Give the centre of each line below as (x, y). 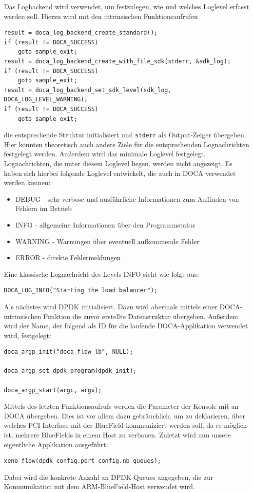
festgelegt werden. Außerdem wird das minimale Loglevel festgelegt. (105, 154)
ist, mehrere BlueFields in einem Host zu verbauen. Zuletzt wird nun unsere (117, 435)
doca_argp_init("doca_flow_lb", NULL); (68, 352)
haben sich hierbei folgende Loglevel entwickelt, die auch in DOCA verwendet (120, 173)
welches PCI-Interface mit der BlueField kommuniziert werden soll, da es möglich (126, 425)
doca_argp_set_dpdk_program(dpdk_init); (70, 371)
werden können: (27, 182)
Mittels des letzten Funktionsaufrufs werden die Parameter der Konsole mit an (121, 406)
